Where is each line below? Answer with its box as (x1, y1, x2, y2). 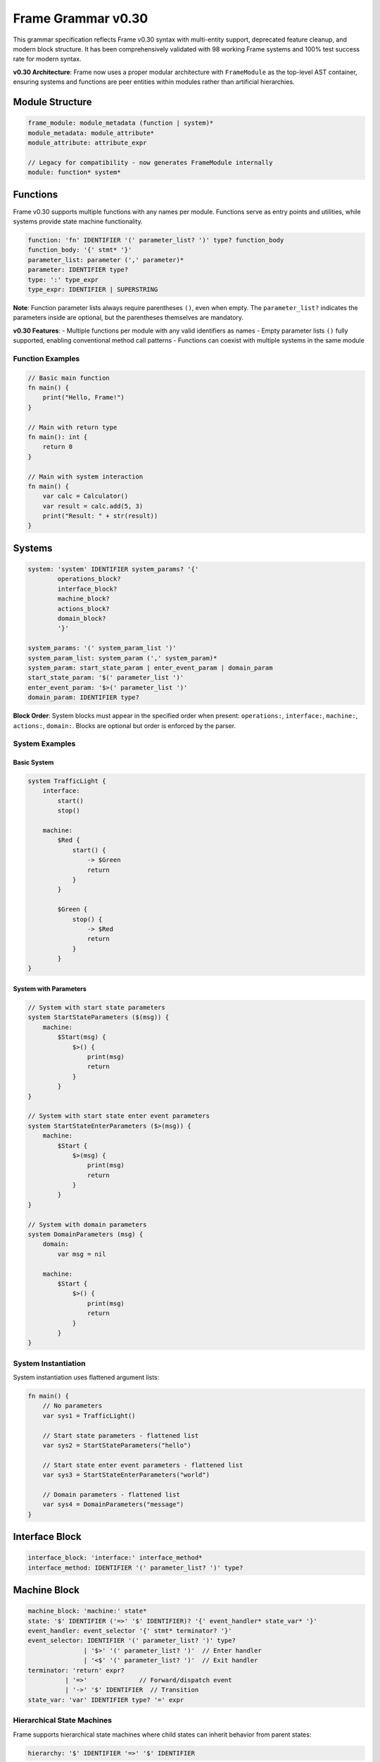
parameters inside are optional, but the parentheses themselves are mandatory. (13, 314, 244, 322)
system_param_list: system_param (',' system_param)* (27, 654, 217, 662)
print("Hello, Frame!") (42, 393, 125, 402)
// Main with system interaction (27, 472, 144, 481)
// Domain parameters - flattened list (42, 1491, 181, 1498)
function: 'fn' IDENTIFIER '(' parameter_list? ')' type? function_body (27, 236, 284, 244)
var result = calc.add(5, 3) (42, 502, 144, 510)
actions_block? (57, 605, 110, 612)
